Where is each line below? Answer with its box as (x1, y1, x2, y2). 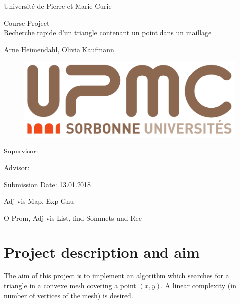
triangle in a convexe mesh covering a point (4, 280, 136, 291)
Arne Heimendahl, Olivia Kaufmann (4, 44, 114, 54)
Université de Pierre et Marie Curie (4, 1, 112, 11)
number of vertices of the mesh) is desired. (4, 290, 133, 300)
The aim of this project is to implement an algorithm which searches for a (4, 270, 229, 281)
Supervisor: (4, 146, 38, 156)
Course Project (4, 17, 50, 28)
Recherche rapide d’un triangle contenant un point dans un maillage (4, 27, 212, 38)
